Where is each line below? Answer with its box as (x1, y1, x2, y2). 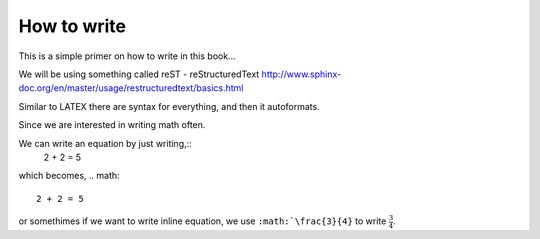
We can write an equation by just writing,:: (18, 137, 192, 149)
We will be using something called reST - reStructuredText (18, 68, 260, 80)
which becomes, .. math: (18, 170, 120, 182)
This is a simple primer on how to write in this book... (18, 50, 236, 62)
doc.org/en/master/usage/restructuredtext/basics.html (18, 82, 244, 94)
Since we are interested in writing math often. (18, 119, 206, 131)
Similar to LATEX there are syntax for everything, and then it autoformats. (18, 100, 320, 112)
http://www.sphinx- (261, 68, 342, 80)
